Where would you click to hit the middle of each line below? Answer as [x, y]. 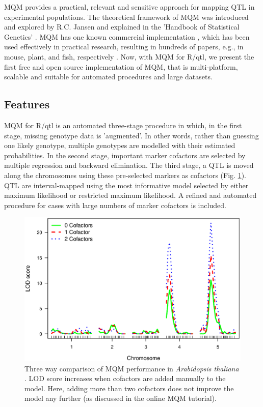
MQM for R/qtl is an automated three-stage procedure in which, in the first [123, 125]
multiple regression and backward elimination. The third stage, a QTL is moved [129, 165]
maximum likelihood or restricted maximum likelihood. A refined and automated [130, 195]
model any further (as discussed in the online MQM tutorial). [121, 398]
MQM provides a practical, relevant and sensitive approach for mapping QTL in [129, 7]
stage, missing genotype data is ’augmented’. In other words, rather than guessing [131, 135]
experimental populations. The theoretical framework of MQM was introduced [126, 17]
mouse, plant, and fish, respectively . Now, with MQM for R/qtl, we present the [129, 56]
